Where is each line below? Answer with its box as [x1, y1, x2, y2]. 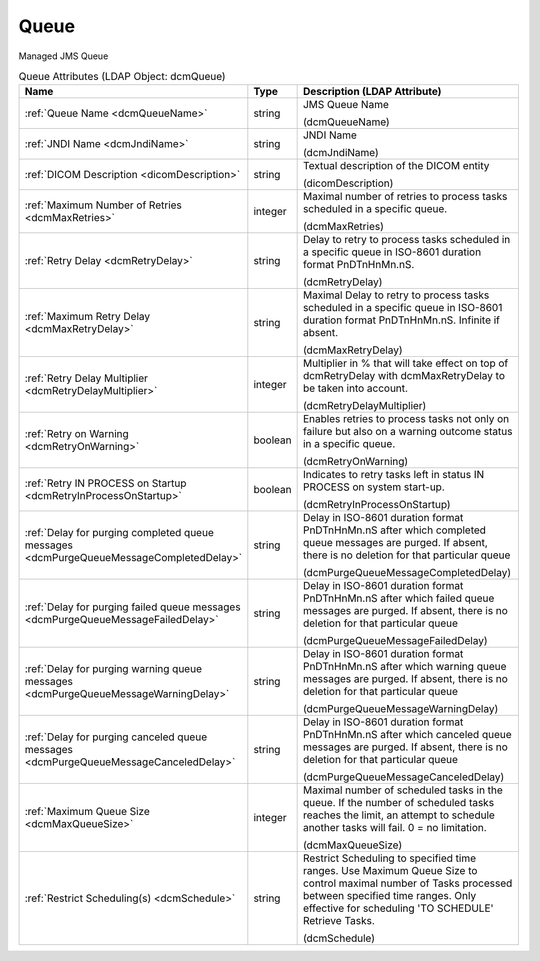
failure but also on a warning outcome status [302, 425, 513, 439]
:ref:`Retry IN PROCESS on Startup [24, 476, 187, 490]
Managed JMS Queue [18, 50, 109, 62]
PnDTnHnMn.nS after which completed [302, 523, 487, 537]
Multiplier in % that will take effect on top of [302, 356, 509, 370]
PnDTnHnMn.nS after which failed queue [302, 591, 495, 605]
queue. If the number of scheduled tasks [302, 796, 495, 810]
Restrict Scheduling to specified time [302, 851, 477, 865]
